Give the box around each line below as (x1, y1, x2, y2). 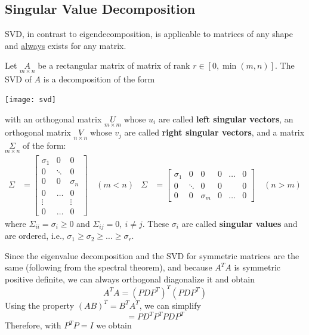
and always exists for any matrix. (5, 39, 126, 51)
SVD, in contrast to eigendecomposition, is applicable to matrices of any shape (5, 27, 293, 40)
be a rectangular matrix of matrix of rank (38, 59, 190, 72)
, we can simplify (139, 299, 201, 311)
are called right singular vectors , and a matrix (124, 126, 305, 139)
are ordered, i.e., (5, 229, 64, 242)
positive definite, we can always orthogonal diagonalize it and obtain (5, 272, 255, 285)
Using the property (5, 299, 75, 311)
